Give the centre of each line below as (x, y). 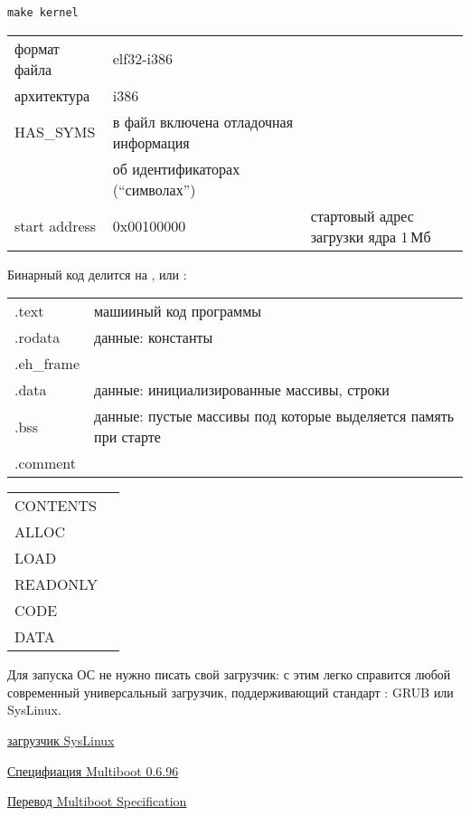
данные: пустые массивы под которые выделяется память (274, 416)
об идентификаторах (176, 168)
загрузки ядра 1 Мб (371, 236)
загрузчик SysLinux (61, 740)
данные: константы (154, 337)
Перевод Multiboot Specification (97, 801)
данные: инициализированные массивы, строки (242, 390)
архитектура (52, 95)
